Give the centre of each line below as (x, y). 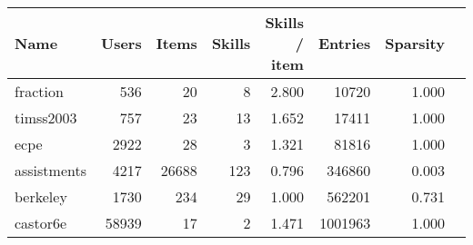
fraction (39, 91)
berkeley (41, 196)
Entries (344, 43)
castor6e (41, 223)
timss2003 (46, 118)
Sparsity (415, 43)
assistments (50, 170)
